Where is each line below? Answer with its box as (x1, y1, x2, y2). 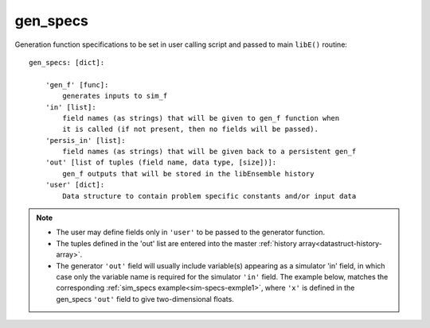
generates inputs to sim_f (62, 91, 168, 101)
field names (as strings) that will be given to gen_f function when (62, 114, 340, 122)
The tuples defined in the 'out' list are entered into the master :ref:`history (56, 238, 298, 248)
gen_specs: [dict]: (29, 58, 105, 67)
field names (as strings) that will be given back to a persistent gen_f (62, 147, 357, 156)
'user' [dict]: (45, 180, 105, 190)
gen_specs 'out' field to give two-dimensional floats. (56, 294, 234, 303)
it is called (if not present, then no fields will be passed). (62, 125, 319, 134)
